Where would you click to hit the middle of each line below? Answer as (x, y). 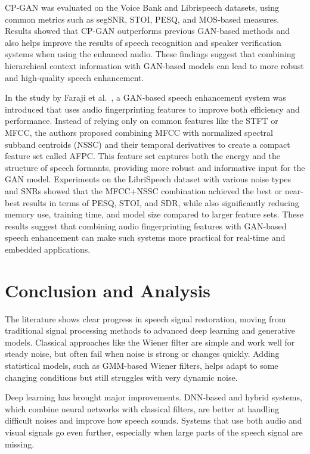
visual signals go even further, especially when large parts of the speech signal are (154, 432)
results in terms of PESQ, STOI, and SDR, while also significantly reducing (161, 202)
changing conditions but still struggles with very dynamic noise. (121, 377)
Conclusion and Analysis (108, 290)
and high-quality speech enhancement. (75, 77)
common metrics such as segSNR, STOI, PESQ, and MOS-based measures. (142, 19)
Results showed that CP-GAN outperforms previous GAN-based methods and (148, 31)
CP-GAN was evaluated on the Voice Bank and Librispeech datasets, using (142, 7)
